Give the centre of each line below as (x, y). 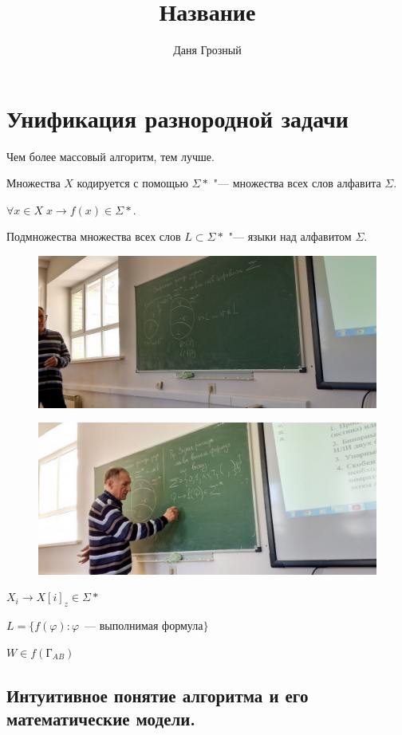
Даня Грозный (207, 50)
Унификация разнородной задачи (177, 118)
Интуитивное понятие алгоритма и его (158, 695)
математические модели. (101, 718)
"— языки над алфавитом (290, 236)
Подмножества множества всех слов (94, 236)
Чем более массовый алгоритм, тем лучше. (110, 156)
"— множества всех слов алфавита (297, 183)
